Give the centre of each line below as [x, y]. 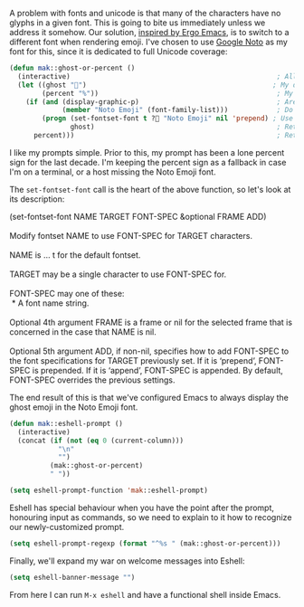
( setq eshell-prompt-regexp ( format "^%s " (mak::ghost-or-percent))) [145, 543]
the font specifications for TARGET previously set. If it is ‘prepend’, [133, 360]
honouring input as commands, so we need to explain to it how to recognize [151, 517]
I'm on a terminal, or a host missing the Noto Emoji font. [113, 172]
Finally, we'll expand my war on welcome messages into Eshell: [127, 561]
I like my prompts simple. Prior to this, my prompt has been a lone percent [147, 152]
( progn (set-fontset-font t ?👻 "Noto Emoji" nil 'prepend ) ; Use [168, 119]
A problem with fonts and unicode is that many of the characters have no [145, 13]
